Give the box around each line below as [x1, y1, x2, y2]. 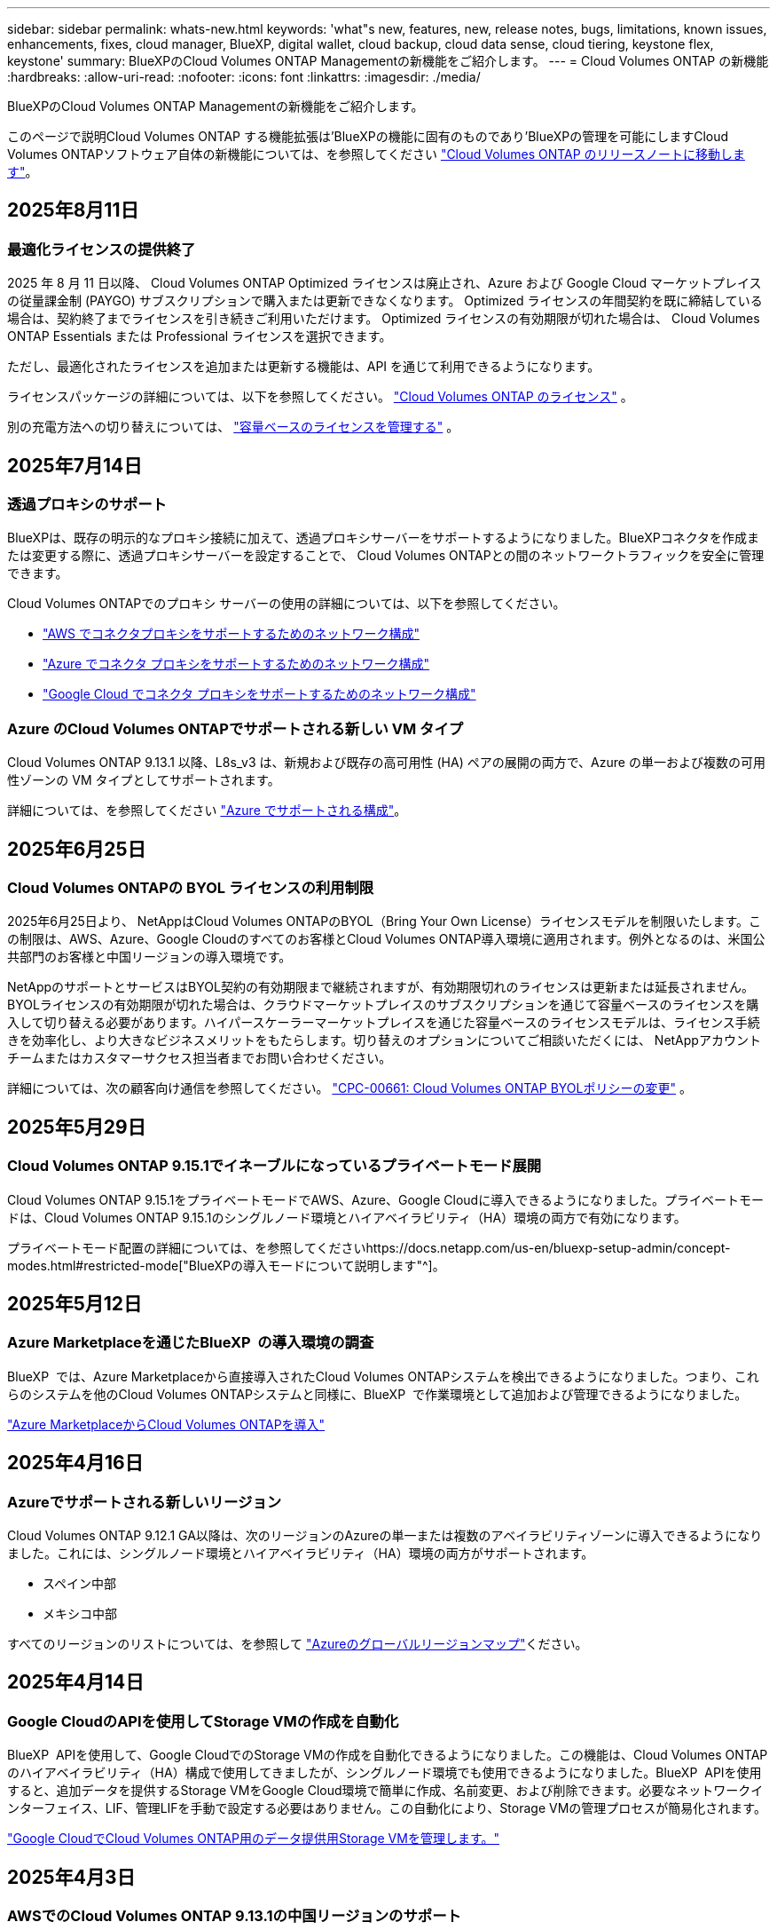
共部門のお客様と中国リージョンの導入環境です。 [7, 949, 292, 965]
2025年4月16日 [7, 1451, 144, 1475]
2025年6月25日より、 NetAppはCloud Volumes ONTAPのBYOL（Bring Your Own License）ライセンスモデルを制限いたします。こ [7, 914, 762, 929]
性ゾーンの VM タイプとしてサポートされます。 [7, 772, 280, 788]
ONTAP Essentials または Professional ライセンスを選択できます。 [7, 328, 392, 344]
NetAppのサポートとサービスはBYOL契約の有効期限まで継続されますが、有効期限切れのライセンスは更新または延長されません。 [7, 979, 754, 995]
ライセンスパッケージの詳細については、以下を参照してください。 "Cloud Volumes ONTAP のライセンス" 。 [7, 389, 633, 405]
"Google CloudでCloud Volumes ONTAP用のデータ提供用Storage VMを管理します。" [7, 1831, 500, 1847]
